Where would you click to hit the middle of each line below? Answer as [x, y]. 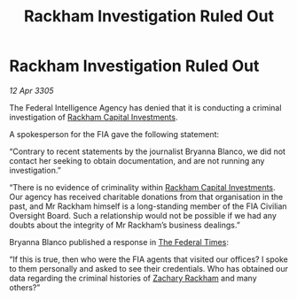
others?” [25, 287]
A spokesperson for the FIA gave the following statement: [114, 134]
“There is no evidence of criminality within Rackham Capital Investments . [143, 187]
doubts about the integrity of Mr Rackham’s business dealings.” [125, 225]
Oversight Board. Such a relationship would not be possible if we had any [143, 215]
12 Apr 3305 [32, 90]
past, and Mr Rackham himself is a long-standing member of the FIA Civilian [148, 206]
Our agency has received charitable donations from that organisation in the [146, 196]
